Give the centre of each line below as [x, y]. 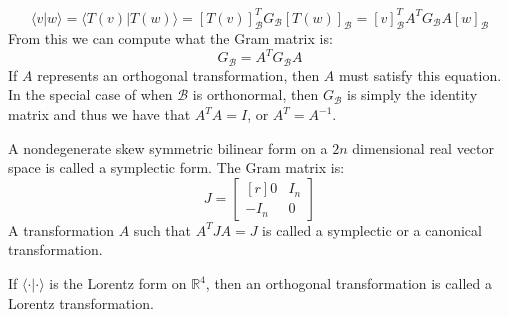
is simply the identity [412, 94]
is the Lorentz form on [118, 283]
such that [162, 229]
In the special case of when [90, 94]
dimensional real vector [423, 147]
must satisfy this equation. [420, 74]
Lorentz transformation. [81, 302]
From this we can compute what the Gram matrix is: [170, 38]
